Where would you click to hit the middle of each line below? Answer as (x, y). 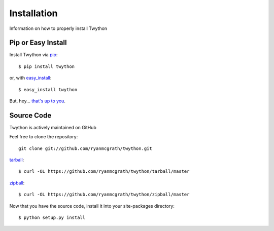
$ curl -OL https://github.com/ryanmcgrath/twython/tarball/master (104, 171)
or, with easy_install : (30, 78)
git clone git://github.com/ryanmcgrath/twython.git (85, 148)
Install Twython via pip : (33, 55)
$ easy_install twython (48, 89)
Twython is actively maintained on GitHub (53, 127)
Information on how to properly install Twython (58, 28)
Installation (33, 13)
